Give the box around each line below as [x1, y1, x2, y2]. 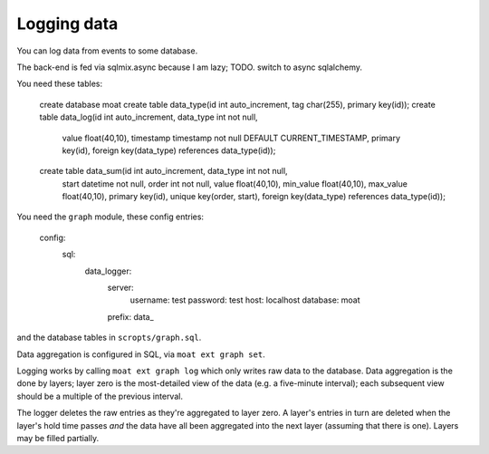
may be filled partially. [16, 432, 100, 443]
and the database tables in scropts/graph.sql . [16, 332, 202, 343]
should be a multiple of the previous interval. [16, 391, 183, 401]
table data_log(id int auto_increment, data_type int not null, [39, 111, 258, 122]
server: [107, 282, 135, 294]
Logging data [16, 14, 119, 34]
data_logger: [84, 266, 132, 276]
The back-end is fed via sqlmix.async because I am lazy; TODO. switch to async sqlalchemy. [16, 62, 362, 72]
